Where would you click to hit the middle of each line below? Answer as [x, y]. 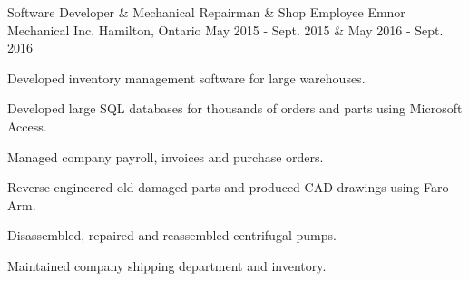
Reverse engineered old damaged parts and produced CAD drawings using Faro [228, 187]
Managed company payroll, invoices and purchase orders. [166, 156]
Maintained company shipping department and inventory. [167, 265]
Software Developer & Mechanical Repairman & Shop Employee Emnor [206, 12]
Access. [27, 126]
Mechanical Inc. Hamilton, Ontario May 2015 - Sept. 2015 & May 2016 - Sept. [225, 29]
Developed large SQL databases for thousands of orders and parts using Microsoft [235, 108]
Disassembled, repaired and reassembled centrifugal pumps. [172, 235]
